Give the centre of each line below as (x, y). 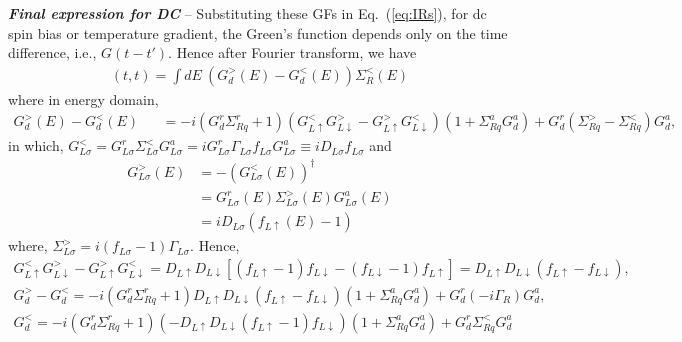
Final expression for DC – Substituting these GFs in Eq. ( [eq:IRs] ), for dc (247, 13)
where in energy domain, (83, 98)
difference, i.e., (52, 52)
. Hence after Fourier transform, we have (292, 52)
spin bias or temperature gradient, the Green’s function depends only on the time (258, 32)
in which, (36, 145)
